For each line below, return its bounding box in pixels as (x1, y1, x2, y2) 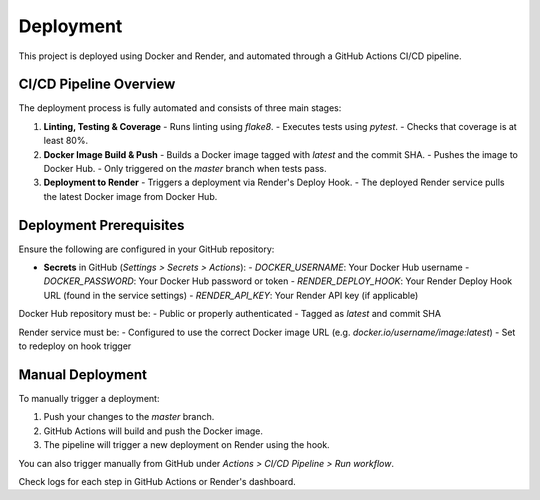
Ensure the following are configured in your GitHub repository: (18, 243, 275, 255)
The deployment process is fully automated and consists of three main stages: (18, 102, 342, 114)
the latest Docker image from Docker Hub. (43, 190, 218, 202)
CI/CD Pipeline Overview (18, 76, 176, 93)
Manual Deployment (18, 366, 147, 383)
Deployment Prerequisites (18, 216, 185, 234)
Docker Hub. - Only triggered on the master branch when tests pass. (43, 163, 327, 175)
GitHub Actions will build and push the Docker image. (43, 425, 264, 437)
